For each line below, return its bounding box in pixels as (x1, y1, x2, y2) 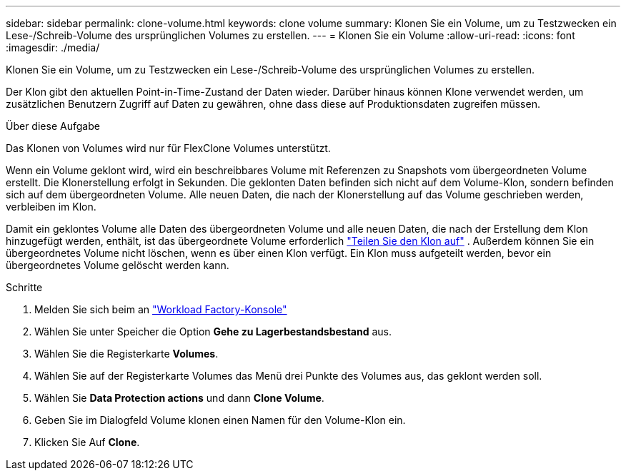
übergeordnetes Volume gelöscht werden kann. (6, 259, 229, 271)
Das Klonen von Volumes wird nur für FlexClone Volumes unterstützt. (6, 142, 331, 154)
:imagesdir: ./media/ (6, 41, 100, 54)
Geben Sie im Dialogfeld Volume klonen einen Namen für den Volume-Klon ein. (34, 414, 406, 426)
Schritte (6, 281, 43, 293)
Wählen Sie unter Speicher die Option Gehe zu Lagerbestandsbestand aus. (34, 325, 392, 338)
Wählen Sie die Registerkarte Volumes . (34, 348, 219, 360)
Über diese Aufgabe (6, 120, 100, 132)
